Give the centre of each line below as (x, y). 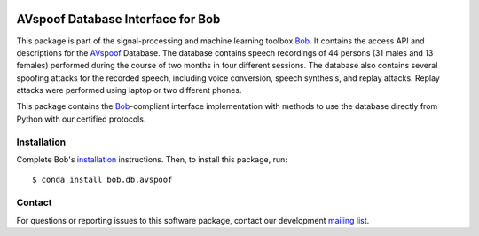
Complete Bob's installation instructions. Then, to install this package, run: (152, 159)
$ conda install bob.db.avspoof (102, 180)
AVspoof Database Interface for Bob (118, 19)
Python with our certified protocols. (81, 119)
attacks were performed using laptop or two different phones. (129, 90)
